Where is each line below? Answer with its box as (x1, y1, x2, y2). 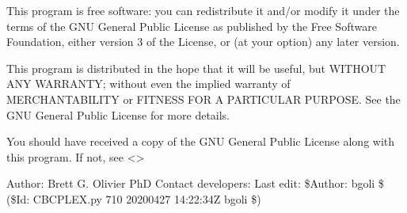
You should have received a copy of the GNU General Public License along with (6, 133, 395, 150)
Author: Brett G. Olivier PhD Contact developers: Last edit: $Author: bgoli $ (6, 175, 384, 192)
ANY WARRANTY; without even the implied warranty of (6, 75, 291, 92)
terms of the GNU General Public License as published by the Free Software (6, 17, 377, 34)
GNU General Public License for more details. (6, 106, 230, 123)
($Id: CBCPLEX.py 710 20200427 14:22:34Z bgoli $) (6, 190, 261, 207)
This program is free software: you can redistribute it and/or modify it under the (6, 2, 400, 18)
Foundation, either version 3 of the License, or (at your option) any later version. (6, 33, 400, 50)
